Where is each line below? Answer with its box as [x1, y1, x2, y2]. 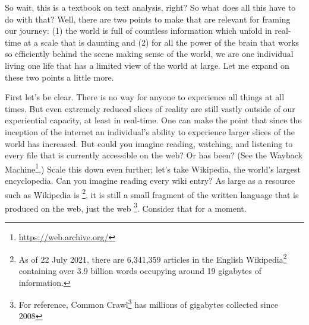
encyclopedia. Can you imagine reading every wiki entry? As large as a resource [5, 174, 295, 186]
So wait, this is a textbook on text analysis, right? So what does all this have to [5, 1, 296, 13]
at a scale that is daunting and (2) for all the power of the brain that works [23, 36, 299, 48]
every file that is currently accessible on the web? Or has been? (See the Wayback [5, 149, 302, 161]
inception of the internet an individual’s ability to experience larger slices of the [5, 125, 295, 138]
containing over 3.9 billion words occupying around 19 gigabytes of [18, 264, 262, 276]
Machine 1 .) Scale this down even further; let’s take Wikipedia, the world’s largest [5, 161, 301, 175]
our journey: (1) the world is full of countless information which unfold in [5, 24, 272, 37]
